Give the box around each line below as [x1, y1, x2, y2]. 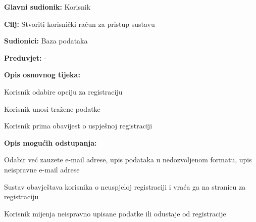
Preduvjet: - [4, 52, 46, 63]
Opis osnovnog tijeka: [4, 69, 80, 80]
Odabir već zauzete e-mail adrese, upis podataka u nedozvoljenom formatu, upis [4, 154, 252, 165]
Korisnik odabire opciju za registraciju [4, 86, 123, 97]
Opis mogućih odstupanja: [4, 137, 97, 148]
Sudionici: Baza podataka [4, 35, 88, 46]
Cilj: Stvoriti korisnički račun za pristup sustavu [4, 18, 155, 29]
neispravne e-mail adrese [4, 164, 80, 174]
